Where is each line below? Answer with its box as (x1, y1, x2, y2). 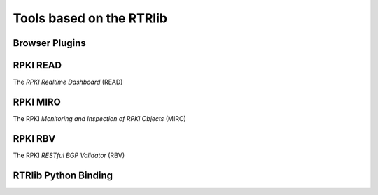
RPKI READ (13, 59, 62, 71)
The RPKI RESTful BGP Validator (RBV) (13, 151, 125, 159)
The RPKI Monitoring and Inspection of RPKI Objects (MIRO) (13, 114, 187, 122)
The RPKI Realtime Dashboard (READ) (13, 78, 123, 87)
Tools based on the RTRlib (13, 10, 168, 26)
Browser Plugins (13, 37, 87, 49)
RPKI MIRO (13, 96, 61, 108)
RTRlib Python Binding (13, 169, 113, 181)
